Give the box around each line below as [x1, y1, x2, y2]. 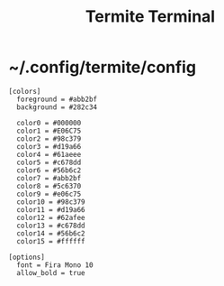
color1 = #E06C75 [16, 126, 82, 135]
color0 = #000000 [16, 118, 82, 127]
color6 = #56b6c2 [16, 165, 82, 175]
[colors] [8, 87, 41, 96]
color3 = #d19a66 [16, 142, 82, 151]
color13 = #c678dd [16, 221, 86, 230]
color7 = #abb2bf [16, 173, 82, 182]
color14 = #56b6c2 [16, 228, 86, 238]
